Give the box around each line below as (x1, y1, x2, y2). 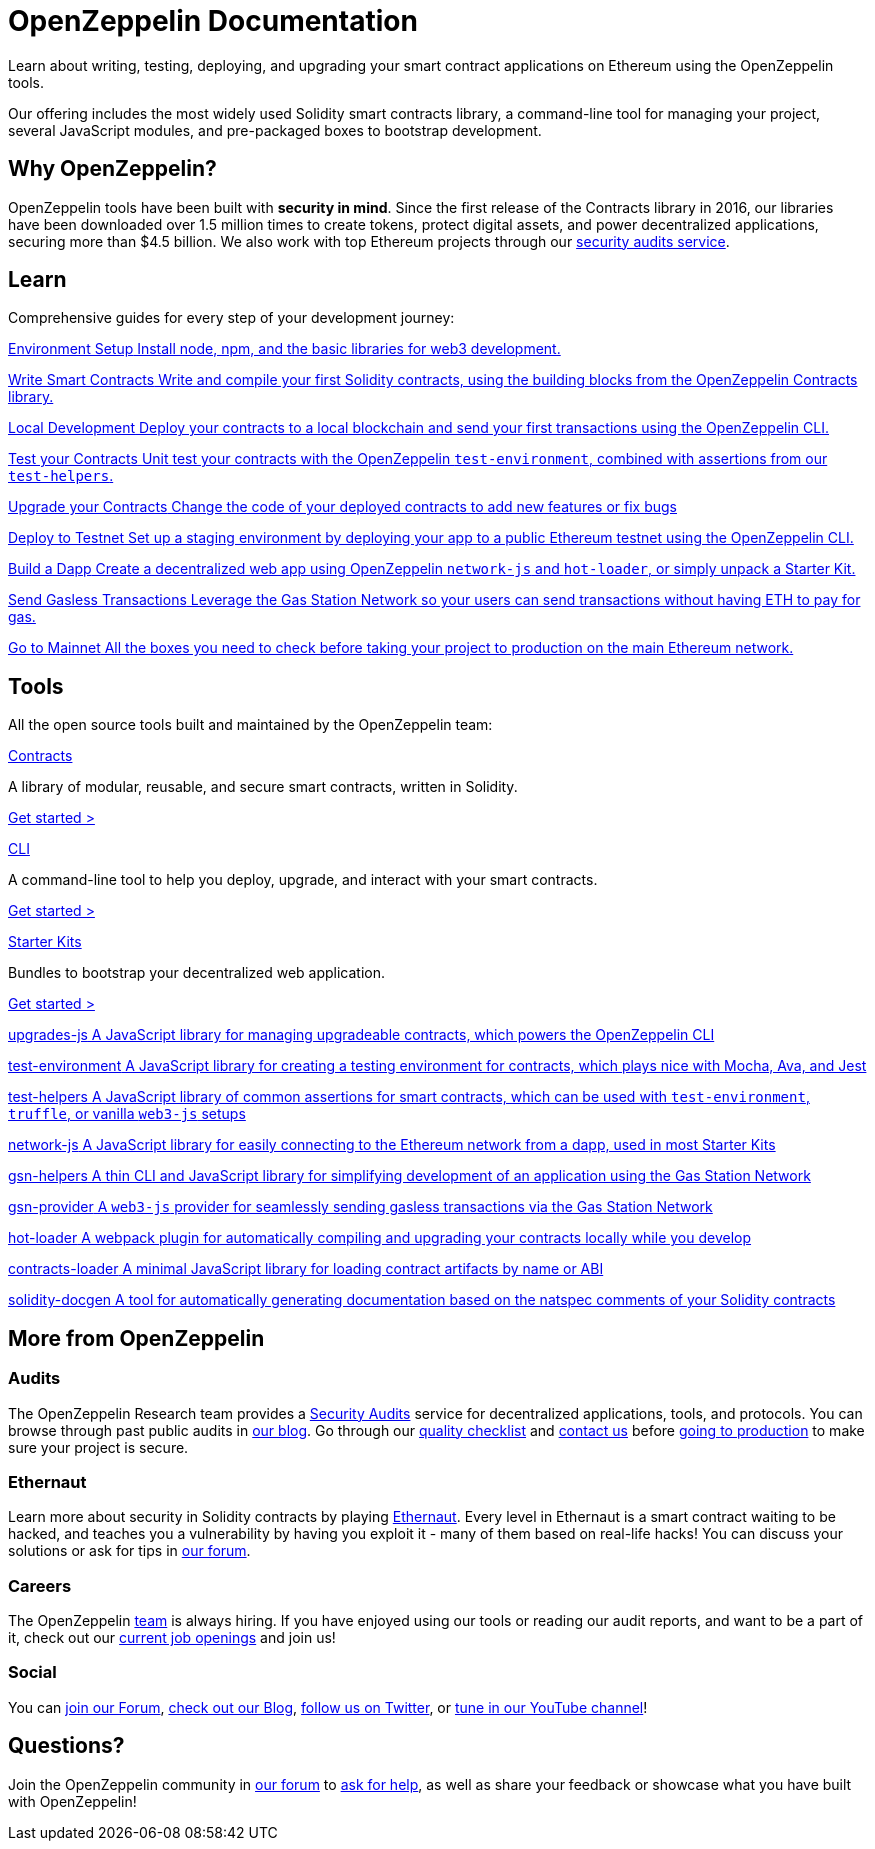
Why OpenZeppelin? (8, 156, 217, 182)
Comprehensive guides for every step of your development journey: (8, 309, 455, 327)
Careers (8, 1575, 72, 1596)
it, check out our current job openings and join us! (8, 1629, 336, 1646)
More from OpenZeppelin (8, 1325, 265, 1351)
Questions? (8, 1733, 125, 1759)
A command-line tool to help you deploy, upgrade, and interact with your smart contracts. (8, 871, 598, 889)
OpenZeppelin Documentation (8, 4, 418, 38)
